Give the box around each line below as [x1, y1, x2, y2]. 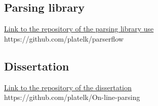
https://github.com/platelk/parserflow [4, 33, 124, 44]
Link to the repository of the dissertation [4, 82, 132, 92]
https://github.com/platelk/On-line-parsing [4, 92, 140, 102]
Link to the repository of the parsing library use [4, 23, 154, 34]
